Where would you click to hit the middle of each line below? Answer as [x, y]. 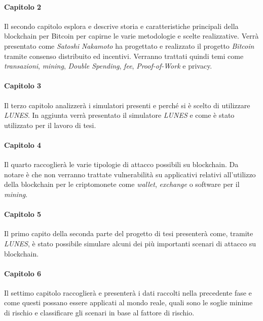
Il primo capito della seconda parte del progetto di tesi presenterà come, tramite [129, 233]
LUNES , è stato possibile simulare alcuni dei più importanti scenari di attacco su [130, 243]
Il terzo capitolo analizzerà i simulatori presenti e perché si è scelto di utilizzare [127, 105]
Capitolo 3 [23, 86]
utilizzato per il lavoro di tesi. [50, 125]
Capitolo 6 [23, 273]
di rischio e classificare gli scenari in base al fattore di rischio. [99, 313]
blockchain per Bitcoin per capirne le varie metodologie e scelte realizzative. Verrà [131, 36]
